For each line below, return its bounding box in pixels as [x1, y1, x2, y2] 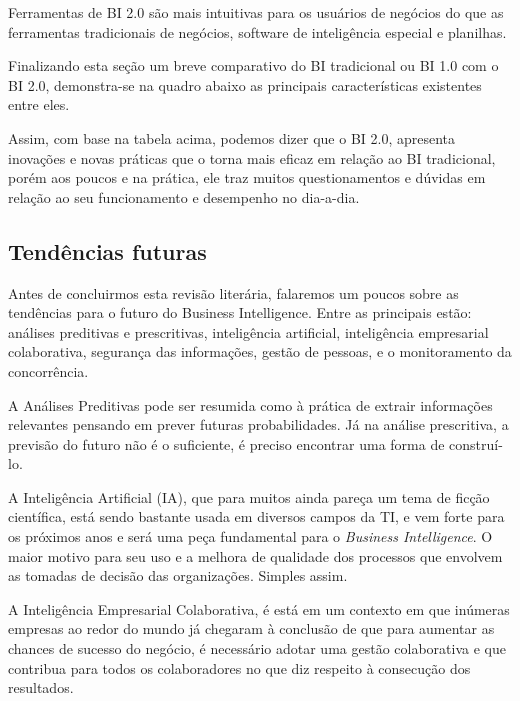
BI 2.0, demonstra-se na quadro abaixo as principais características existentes [8, 74, 482, 95]
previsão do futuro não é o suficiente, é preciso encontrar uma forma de [8, 433, 445, 454]
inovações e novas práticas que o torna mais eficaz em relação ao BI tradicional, [8, 147, 496, 168]
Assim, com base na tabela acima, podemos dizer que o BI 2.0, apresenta [8, 127, 456, 148]
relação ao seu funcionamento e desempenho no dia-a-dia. [8, 186, 360, 207]
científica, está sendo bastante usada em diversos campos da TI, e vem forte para [8, 506, 505, 527]
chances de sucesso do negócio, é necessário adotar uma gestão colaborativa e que [8, 638, 506, 659]
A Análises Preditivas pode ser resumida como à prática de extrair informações [8, 394, 493, 415]
